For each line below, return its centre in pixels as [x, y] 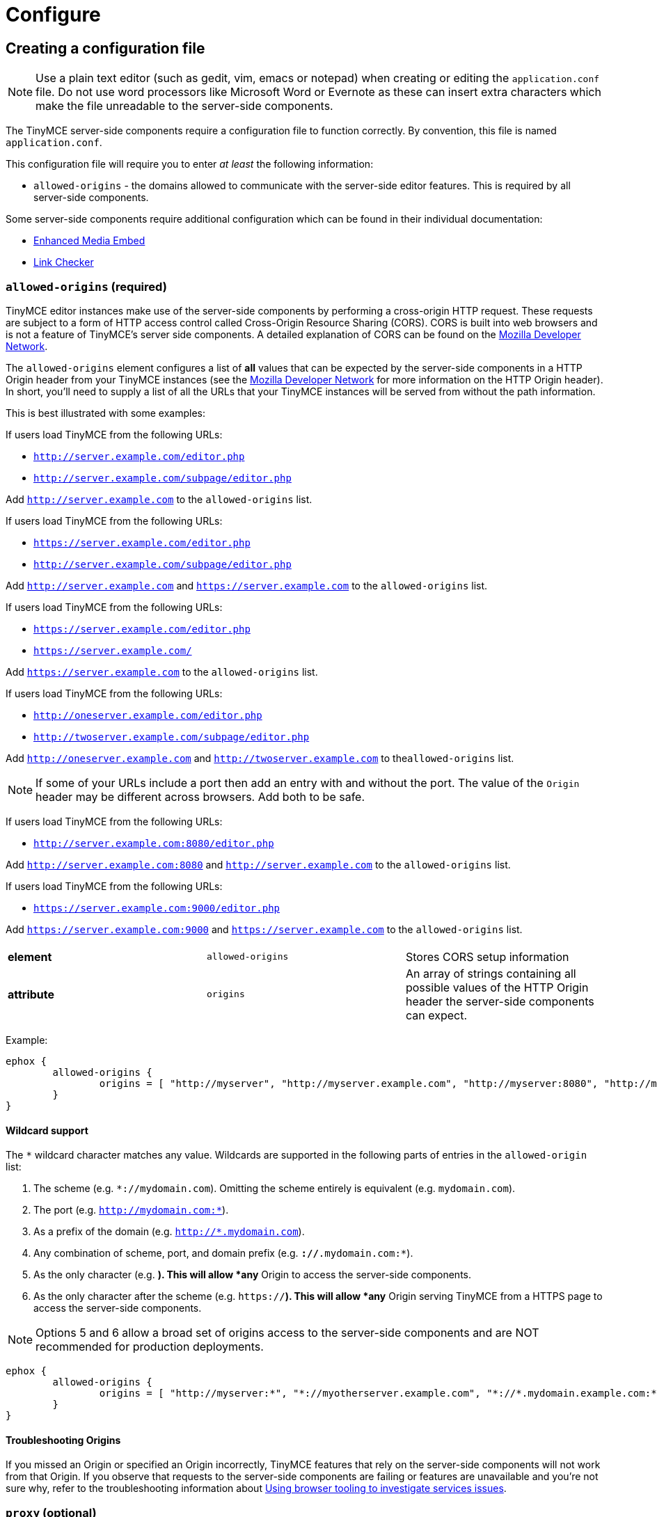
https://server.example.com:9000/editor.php [157, 908]
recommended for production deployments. [150, 1347]
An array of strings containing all [491, 973]
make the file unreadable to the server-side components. [184, 106]
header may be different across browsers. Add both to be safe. [200, 796]
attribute [31, 994]
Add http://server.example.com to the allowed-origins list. [159, 499]
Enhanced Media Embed [89, 241]
